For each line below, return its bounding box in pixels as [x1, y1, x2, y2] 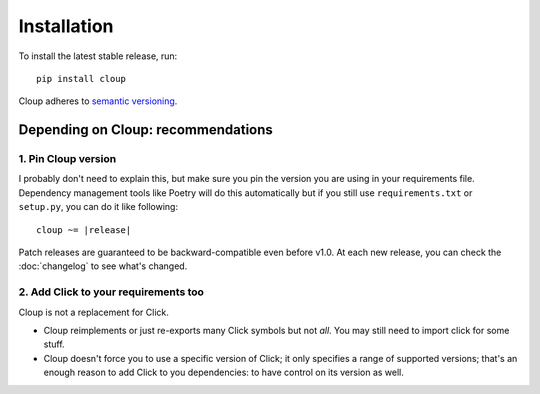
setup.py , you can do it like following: [18, 201, 179, 213]
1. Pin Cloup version [18, 152, 117, 166]
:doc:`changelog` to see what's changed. [18, 260, 188, 272]
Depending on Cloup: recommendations [18, 121, 274, 139]
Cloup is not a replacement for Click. [18, 306, 169, 318]
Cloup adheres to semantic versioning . [18, 95, 178, 107]
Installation [18, 15, 114, 37]
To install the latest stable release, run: [18, 50, 178, 62]
